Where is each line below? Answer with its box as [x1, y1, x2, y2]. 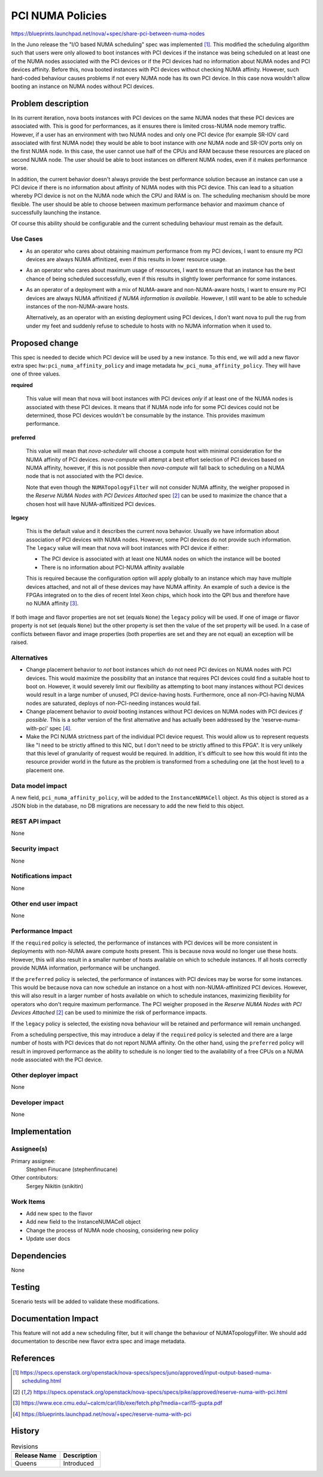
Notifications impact [11, 872, 72, 880]
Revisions [11, 1442, 38, 1451]
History [11, 1426, 40, 1436]
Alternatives [11, 653, 48, 662]
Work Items [11, 1197, 45, 1206]
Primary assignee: [11, 1157, 56, 1164]
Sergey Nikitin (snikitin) [26, 1182, 84, 1190]
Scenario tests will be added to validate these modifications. [11, 1297, 160, 1305]
